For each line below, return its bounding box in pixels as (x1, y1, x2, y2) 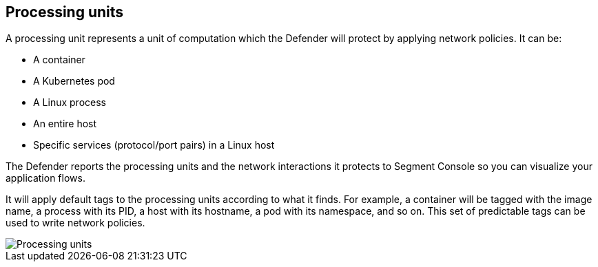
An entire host (33, 118, 97, 130)
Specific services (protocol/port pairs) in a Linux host (33, 139, 275, 151)
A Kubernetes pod (33, 75, 115, 87)
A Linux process (33, 96, 106, 109)
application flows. (6, 172, 85, 184)
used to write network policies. (6, 217, 145, 229)
